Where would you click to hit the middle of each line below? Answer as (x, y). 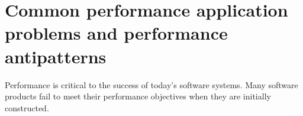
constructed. (27, 107)
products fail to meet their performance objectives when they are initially (138, 96)
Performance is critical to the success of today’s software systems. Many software (151, 84)
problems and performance (116, 33)
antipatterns (56, 56)
